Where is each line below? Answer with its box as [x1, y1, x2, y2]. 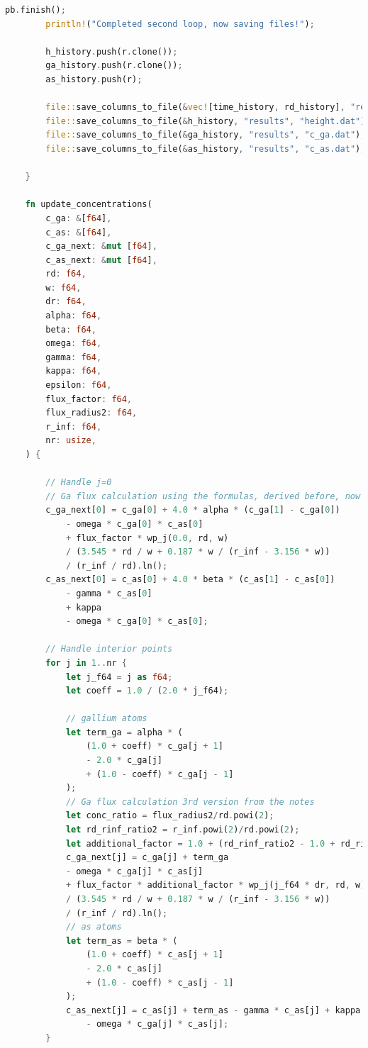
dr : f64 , [45, 296, 87, 307]
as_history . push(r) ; [45, 74, 143, 84]
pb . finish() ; [5, 5, 66, 15]
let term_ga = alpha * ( [65, 727, 183, 737]
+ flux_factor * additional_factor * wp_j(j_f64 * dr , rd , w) [65, 880, 366, 891]
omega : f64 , [45, 338, 102, 349]
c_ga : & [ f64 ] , [45, 213, 112, 223]
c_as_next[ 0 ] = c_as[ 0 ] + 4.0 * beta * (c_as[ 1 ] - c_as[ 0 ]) [45, 574, 335, 585]
